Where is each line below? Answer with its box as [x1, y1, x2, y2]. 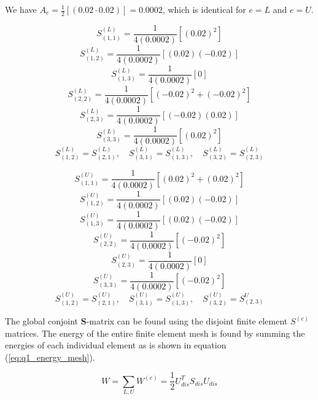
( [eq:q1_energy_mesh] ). [5, 350, 95, 363]
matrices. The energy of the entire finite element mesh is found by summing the [5, 326, 305, 339]
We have [5, 3, 37, 15]
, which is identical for [162, 3, 246, 15]
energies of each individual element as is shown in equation [5, 339, 227, 351]
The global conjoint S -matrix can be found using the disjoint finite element [5, 315, 288, 327]
